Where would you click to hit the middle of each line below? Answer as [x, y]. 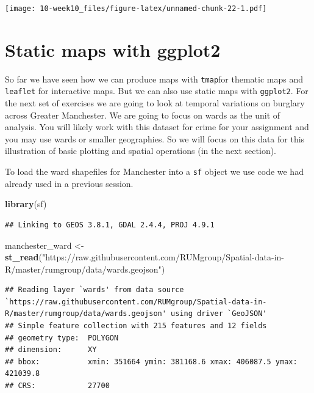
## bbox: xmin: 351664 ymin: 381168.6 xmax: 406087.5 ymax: [151, 362]
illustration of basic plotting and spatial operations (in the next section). [141, 151]
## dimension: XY [51, 350]
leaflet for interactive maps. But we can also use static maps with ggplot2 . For [157, 91]
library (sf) [26, 204]
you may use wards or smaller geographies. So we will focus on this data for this [155, 138]
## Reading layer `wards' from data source [95, 290]
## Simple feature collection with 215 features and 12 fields [136, 326]
